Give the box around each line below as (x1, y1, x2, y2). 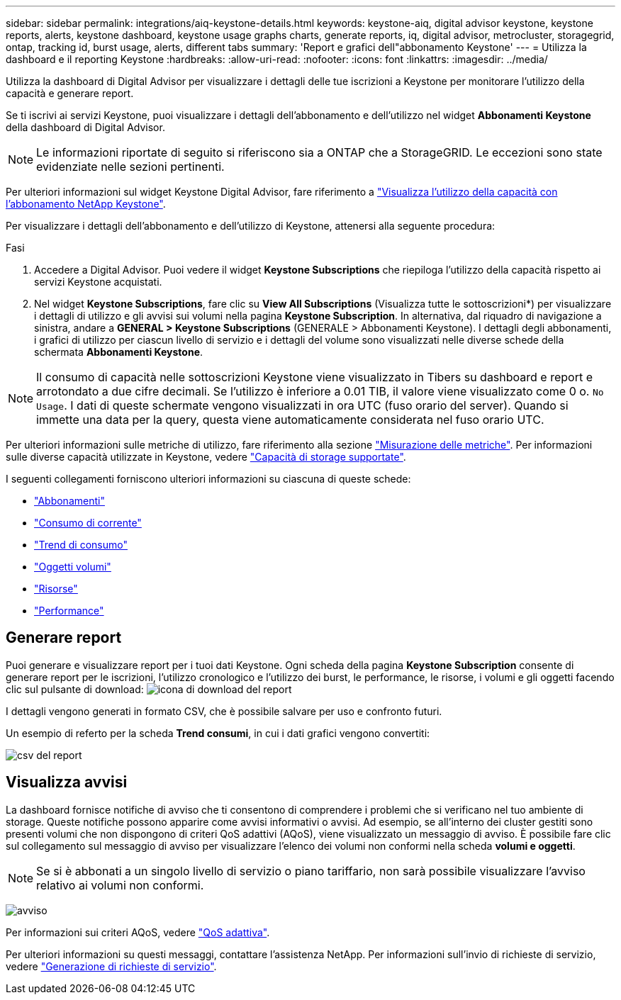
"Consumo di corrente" (34, 517, 142, 529)
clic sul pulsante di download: (6, 682, 144, 695)
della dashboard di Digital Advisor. (6, 121, 165, 133)
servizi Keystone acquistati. (34, 276, 162, 288)
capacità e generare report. (6, 87, 134, 99)
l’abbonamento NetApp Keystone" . (6, 198, 166, 210)
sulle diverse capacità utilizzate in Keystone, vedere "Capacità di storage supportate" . (6, 451, 406, 463)
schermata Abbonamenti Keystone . (34, 346, 203, 358)
